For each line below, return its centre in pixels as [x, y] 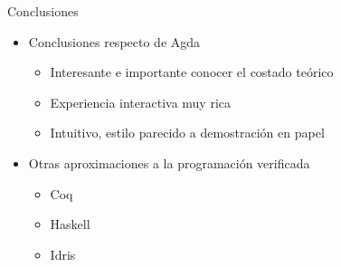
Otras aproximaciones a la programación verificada [169, 162]
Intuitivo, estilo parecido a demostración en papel [187, 133]
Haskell [70, 224]
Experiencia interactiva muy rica [141, 102]
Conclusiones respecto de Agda [114, 41]
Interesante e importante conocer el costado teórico [192, 72]
